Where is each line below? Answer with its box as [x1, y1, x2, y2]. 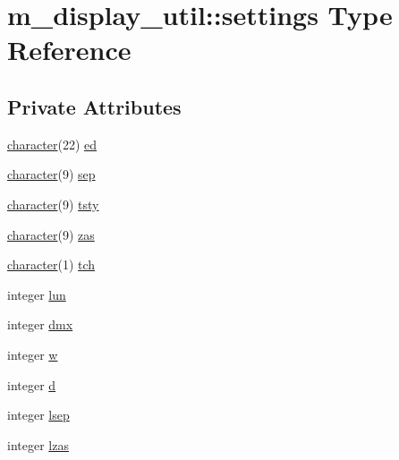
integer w [7, 345, 58, 363]
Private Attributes [7, 92, 182, 120]
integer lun [7, 285, 66, 303]
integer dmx [7, 315, 73, 334]
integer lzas [7, 435, 69, 454]
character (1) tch [7, 255, 96, 274]
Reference [7, 31, 132, 68]
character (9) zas [7, 225, 95, 243]
